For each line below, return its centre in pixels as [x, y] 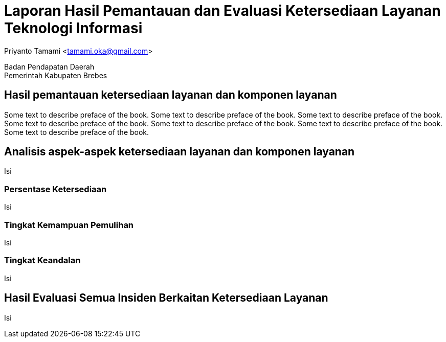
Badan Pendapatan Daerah [49, 66]
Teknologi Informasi [73, 28]
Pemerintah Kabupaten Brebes [56, 75]
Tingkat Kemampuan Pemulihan [69, 225]
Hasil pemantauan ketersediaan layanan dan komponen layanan [171, 95]
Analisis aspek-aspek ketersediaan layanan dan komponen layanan [180, 152]
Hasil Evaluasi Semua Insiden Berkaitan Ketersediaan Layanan [166, 298]
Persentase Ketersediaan [55, 189]
